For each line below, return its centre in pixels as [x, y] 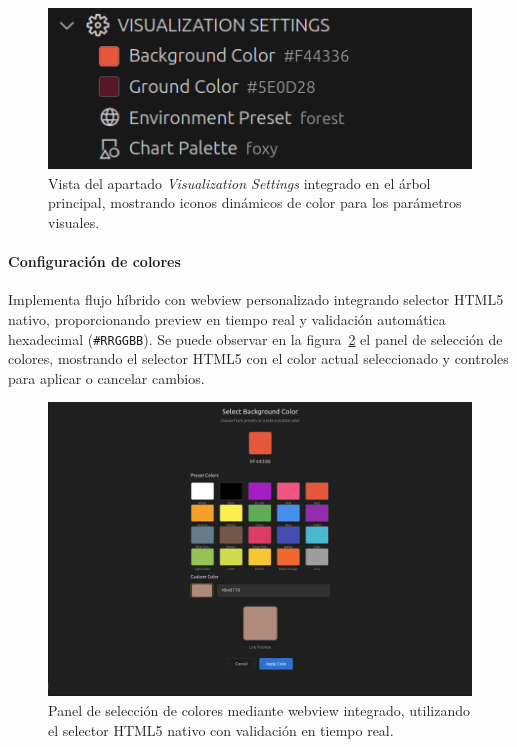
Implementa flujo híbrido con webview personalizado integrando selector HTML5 [256, 299]
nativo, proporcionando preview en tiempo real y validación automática [227, 318]
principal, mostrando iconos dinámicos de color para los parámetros [255, 202]
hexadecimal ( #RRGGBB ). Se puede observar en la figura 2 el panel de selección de [255, 338]
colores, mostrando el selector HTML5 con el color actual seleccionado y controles [258, 358]
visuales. [74, 221]
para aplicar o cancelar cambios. [106, 377]
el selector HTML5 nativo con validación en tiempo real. [221, 729]
